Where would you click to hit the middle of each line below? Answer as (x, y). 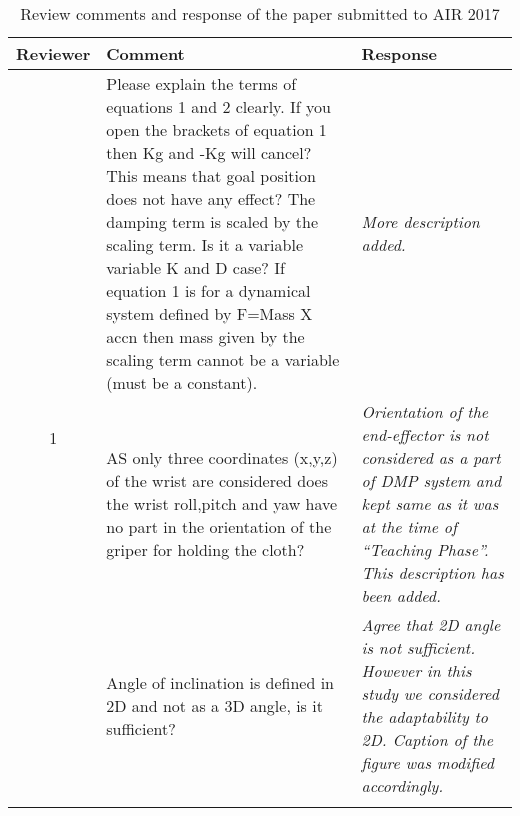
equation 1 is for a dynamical (208, 290)
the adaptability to (424, 716)
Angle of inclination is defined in (220, 682)
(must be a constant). (182, 382)
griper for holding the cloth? (205, 549)
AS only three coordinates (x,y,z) (222, 457)
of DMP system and (431, 480)
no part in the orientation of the (219, 526)
